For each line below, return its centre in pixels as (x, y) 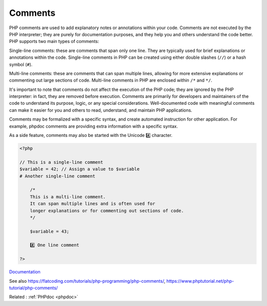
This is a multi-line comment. (68, 197)
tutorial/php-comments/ (33, 288)
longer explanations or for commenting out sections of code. (107, 211)
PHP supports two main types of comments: (54, 42)
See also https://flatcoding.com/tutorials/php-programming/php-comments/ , (87, 281)
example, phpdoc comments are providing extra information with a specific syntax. (93, 126)
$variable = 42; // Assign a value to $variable (80, 169)
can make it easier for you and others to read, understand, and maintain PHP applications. (101, 110)
